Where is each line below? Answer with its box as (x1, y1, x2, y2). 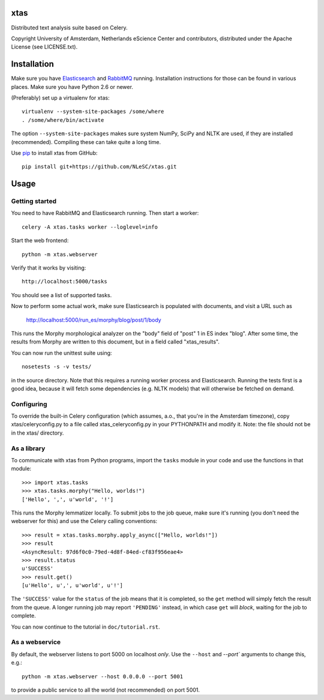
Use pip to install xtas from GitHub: (11, 149, 98, 156)
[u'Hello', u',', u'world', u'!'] (22, 582, 123, 589)
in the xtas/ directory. (11, 429, 64, 436)
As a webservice (11, 638, 61, 647)
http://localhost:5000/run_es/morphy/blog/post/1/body (26, 316, 161, 324)
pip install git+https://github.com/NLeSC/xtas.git (22, 163, 177, 170)
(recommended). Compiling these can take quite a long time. (11, 138, 161, 145)
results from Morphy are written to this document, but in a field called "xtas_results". (11, 338, 220, 345)
